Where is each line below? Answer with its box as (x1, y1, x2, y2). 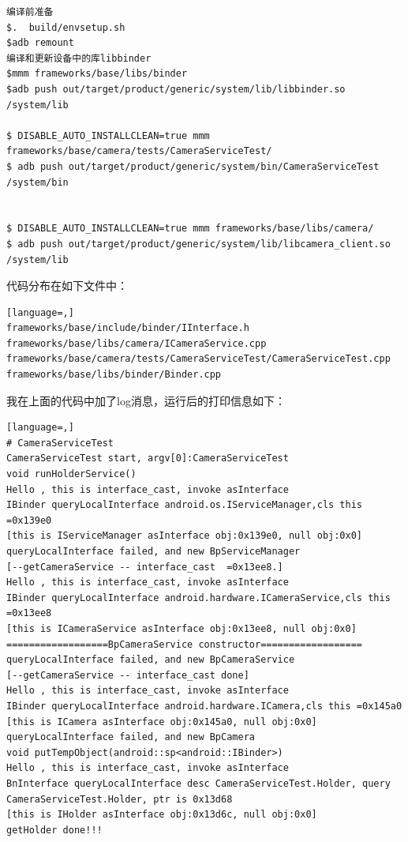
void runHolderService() (6, 468, 137, 480)
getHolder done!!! (6, 824, 103, 836)
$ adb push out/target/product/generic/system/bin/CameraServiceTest (6, 160, 380, 172)
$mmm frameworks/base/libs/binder (6, 68, 188, 80)
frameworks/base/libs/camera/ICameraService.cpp (6, 337, 267, 349)
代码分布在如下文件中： (6, 277, 128, 294)
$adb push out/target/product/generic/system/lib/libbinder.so (6, 83, 346, 95)
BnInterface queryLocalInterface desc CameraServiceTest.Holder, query (6, 777, 391, 789)
